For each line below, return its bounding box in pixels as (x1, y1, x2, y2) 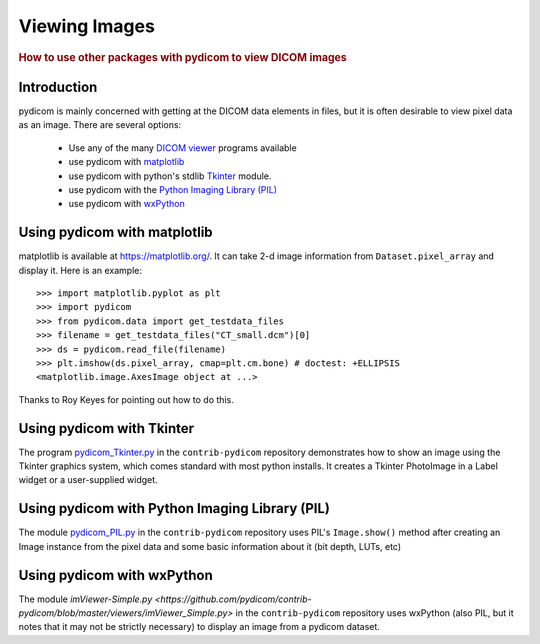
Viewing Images (18, 15, 155, 37)
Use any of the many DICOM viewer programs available (68, 141, 297, 154)
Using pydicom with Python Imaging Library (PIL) (18, 500, 330, 517)
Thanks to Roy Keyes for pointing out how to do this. (18, 393, 234, 405)
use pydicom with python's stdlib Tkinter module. (68, 170, 272, 182)
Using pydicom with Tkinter (18, 420, 195, 437)
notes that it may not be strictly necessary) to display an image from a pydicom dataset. (18, 621, 380, 633)
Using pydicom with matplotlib (18, 224, 214, 241)
